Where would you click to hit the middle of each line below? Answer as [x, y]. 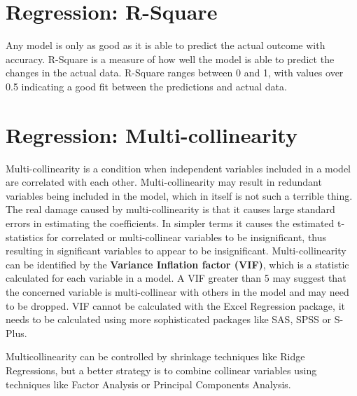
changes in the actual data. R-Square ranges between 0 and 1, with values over [175, 73]
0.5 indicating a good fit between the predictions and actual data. [146, 86]
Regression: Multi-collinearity [152, 134]
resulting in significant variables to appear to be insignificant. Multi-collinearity [176, 251]
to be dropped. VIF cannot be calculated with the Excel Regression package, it [175, 305]
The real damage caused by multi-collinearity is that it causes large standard [170, 209]
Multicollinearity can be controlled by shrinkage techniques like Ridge [155, 356]
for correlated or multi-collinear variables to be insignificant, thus [187, 237]
